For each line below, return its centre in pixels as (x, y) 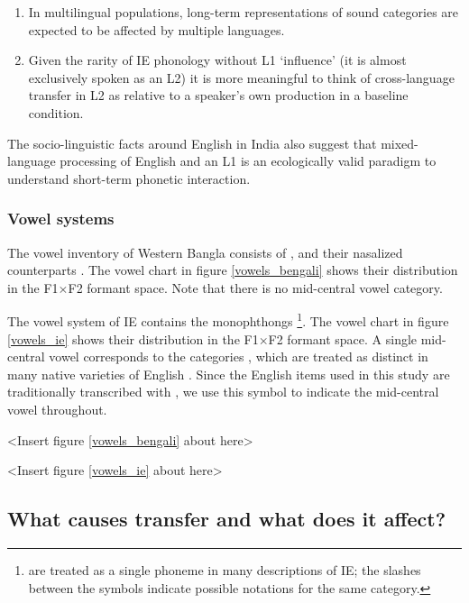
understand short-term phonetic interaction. (129, 178)
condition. (56, 112)
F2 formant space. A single (343, 338)
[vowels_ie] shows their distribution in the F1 (133, 338)
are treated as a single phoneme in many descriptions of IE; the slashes (225, 569)
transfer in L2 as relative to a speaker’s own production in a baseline (218, 95)
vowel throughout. (57, 409)
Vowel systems (61, 219)
